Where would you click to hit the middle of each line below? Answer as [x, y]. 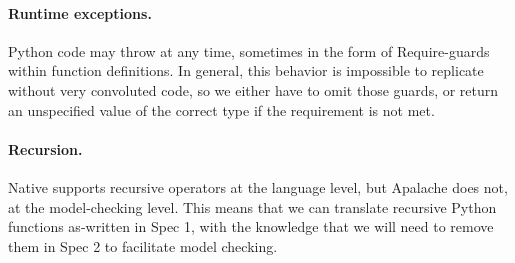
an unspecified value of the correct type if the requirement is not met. [221, 109]
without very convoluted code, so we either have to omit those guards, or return [253, 89]
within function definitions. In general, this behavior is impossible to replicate [246, 70]
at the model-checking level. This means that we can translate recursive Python [252, 206]
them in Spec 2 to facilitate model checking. [143, 245]
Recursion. [45, 148]
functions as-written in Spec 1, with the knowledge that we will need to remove [251, 226]
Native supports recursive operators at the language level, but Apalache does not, [258, 186]
